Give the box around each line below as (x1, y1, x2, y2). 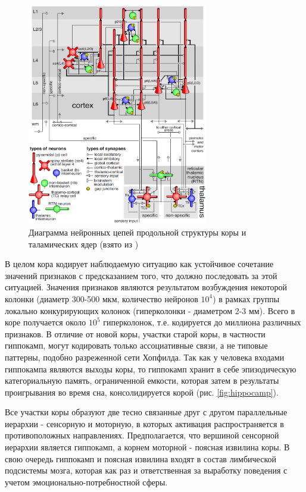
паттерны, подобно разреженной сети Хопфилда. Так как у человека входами (5, 350, 285, 363)
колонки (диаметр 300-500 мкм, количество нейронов (5, 292, 198, 305)
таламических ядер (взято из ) (29, 237, 139, 250)
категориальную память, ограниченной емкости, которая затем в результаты (5, 374, 279, 387)
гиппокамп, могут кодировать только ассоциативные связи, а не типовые (5, 339, 268, 352)
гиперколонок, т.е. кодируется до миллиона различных (103, 316, 301, 328)
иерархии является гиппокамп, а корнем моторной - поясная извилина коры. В (5, 441, 290, 453)
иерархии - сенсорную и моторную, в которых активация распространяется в (5, 417, 284, 430)
